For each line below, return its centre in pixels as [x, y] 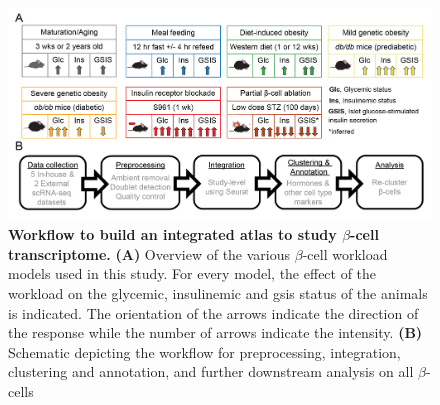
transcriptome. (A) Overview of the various [149, 253]
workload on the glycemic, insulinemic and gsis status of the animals [218, 292]
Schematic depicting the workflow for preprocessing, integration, [204, 351]
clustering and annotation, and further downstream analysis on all [211, 371]
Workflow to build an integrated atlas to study [172, 234]
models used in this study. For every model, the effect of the [192, 273]
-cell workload [345, 253]
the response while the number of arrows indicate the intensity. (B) [215, 332]
